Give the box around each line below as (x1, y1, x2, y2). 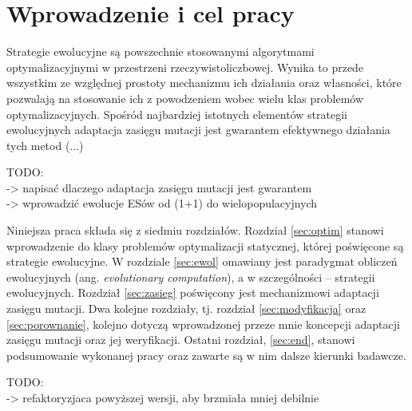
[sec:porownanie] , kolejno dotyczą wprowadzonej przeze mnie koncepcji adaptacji (6, 315, 400, 332)
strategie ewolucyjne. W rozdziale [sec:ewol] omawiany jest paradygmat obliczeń (6, 253, 398, 270)
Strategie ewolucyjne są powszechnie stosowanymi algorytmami (6, 43, 315, 60)
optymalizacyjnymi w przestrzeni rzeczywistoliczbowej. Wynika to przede (6, 58, 364, 75)
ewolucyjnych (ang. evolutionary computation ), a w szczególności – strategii (6, 268, 375, 285)
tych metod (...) (6, 136, 84, 153)
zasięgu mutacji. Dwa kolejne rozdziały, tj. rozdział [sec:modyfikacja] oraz (6, 300, 366, 317)
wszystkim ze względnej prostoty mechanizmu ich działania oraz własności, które (6, 74, 402, 91)
